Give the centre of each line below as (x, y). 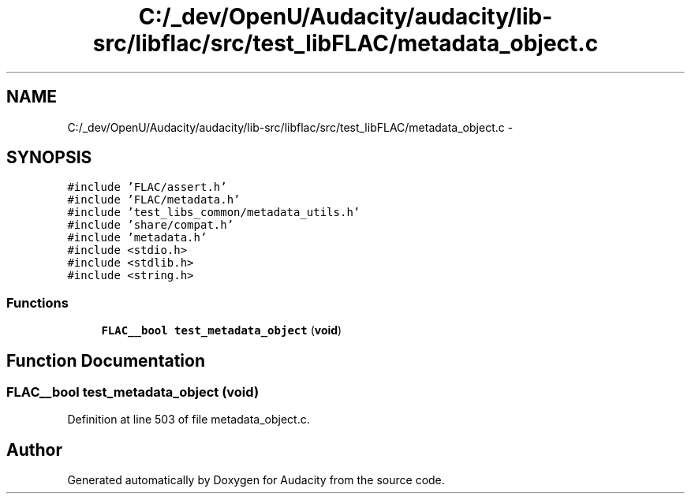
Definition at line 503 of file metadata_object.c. (189, 420)
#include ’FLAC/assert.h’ (147, 187)
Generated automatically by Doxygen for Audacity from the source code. (256, 480)
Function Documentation (106, 360)
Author (34, 450)
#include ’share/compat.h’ (151, 225)
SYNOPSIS (49, 158)
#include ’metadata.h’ (137, 238)
